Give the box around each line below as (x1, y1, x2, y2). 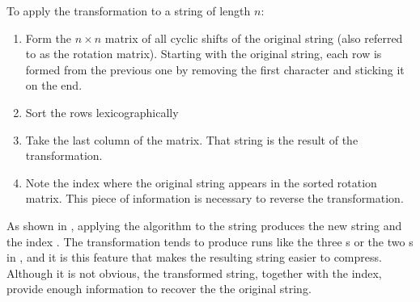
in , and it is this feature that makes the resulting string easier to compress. (6, 249, 382, 266)
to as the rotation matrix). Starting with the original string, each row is (25, 45, 382, 62)
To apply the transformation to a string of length (6, 2, 251, 19)
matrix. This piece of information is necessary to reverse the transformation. (25, 190, 404, 207)
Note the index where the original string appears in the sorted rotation (25, 174, 377, 191)
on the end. (25, 77, 83, 94)
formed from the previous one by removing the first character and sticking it (25, 61, 405, 78)
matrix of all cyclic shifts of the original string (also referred (104, 29, 403, 46)
